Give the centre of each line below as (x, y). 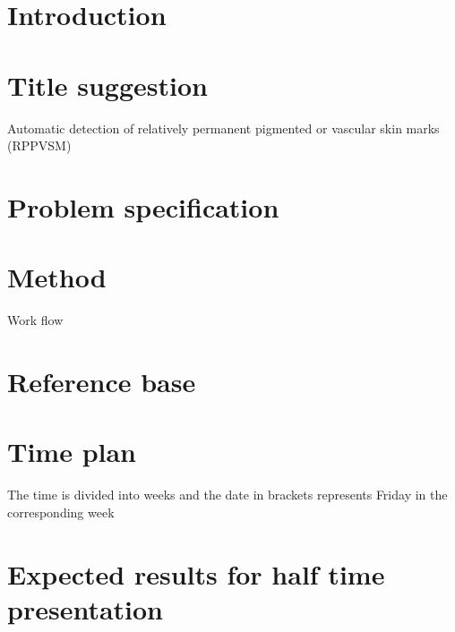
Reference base (102, 381)
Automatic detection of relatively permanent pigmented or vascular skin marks (223, 128)
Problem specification (143, 206)
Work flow (35, 320)
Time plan (72, 452)
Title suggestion (107, 85)
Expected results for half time (196, 573)
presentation (85, 608)
